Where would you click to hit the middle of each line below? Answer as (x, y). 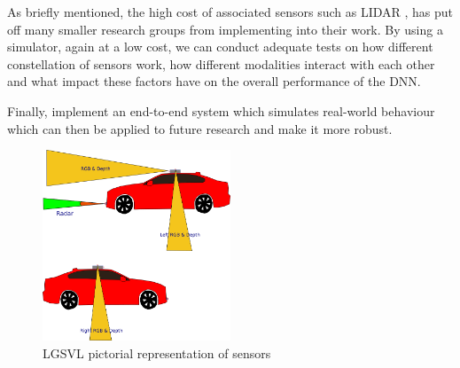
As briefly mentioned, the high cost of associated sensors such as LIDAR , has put (230, 12)
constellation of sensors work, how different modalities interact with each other (221, 63)
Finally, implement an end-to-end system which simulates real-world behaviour (221, 110)
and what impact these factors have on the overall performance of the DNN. (214, 81)
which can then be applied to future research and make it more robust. (200, 128)
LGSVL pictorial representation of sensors (157, 352)
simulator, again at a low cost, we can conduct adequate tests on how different (220, 47)
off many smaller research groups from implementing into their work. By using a (225, 29)
